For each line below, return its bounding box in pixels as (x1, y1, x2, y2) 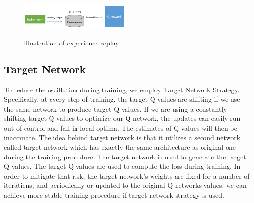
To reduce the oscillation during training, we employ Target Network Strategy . (4, 84, 240, 94)
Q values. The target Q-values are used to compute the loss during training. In (4, 161, 241, 171)
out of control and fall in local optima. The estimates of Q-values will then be (4, 122, 237, 133)
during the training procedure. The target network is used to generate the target (4, 151, 246, 161)
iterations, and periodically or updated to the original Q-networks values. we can (4, 180, 247, 190)
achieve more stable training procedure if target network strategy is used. (4, 190, 224, 200)
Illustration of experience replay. (24, 37, 121, 47)
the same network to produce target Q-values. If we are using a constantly (4, 103, 227, 113)
